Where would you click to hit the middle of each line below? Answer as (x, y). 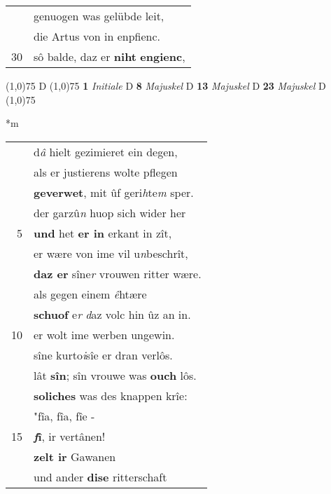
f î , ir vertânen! (70, 436)
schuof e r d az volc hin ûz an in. (112, 314)
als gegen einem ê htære (90, 294)
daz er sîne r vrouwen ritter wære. (118, 273)
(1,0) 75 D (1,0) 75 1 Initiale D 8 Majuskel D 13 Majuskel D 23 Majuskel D (166, 85)
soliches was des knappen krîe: (111, 395)
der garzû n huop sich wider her (110, 212)
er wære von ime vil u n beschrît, (111, 253)
